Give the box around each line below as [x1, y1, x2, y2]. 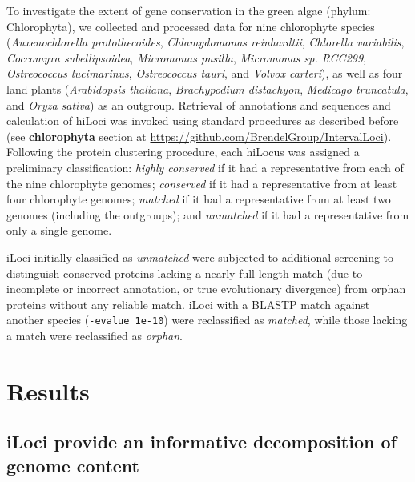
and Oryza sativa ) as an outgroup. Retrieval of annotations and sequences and [6, 96, 391, 113]
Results [6, 374, 90, 407]
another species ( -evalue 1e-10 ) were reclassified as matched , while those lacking [6, 311, 408, 328]
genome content [6, 452, 140, 477]
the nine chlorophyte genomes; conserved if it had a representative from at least [6, 175, 397, 191]
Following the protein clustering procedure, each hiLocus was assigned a [6, 143, 360, 160]
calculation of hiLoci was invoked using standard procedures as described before [6, 112, 399, 129]
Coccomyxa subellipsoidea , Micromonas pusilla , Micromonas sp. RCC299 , [6, 49, 367, 66]
